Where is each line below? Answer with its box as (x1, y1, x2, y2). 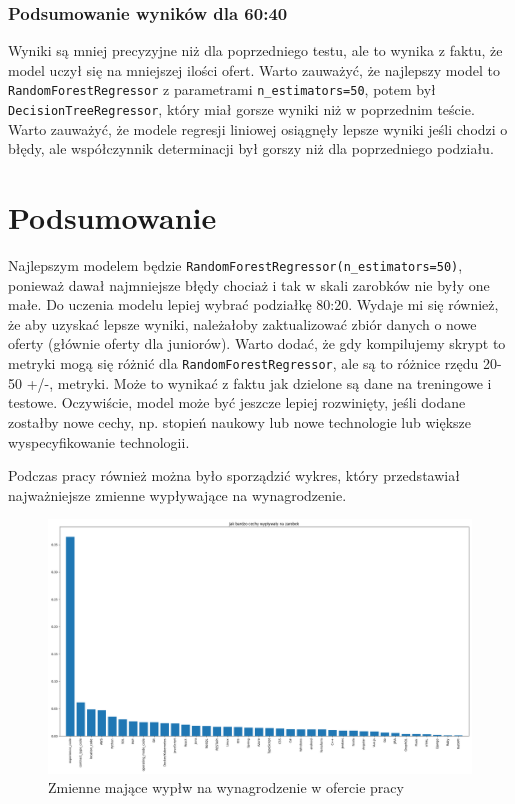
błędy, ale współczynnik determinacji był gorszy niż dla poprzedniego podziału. (8, 138, 494, 159)
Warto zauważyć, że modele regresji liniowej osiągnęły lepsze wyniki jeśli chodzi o (8, 118, 508, 139)
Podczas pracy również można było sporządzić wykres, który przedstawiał (8, 465, 460, 486)
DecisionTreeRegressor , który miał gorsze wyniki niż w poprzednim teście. (8, 99, 475, 120)
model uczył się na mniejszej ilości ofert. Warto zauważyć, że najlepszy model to (8, 59, 500, 80)
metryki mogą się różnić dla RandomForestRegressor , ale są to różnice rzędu (8, 353, 479, 374)
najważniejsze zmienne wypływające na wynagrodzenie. (8, 484, 347, 505)
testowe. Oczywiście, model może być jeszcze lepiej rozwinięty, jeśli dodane (8, 392, 466, 413)
